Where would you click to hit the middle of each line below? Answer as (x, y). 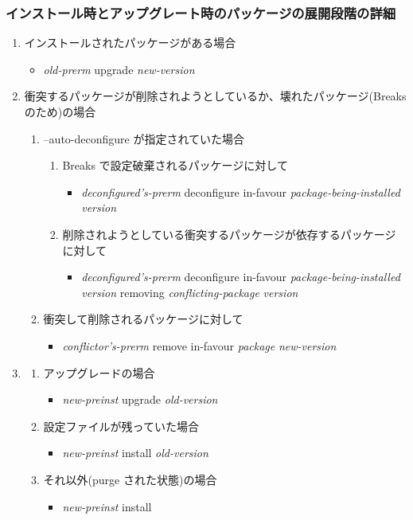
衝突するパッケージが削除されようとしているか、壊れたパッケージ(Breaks (215, 96)
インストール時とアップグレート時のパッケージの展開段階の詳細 (201, 12)
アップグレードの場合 (99, 372)
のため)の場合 (60, 111)
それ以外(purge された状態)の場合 (130, 479)
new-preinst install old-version (135, 453)
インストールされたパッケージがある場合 (130, 43)
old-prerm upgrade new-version (119, 69)
